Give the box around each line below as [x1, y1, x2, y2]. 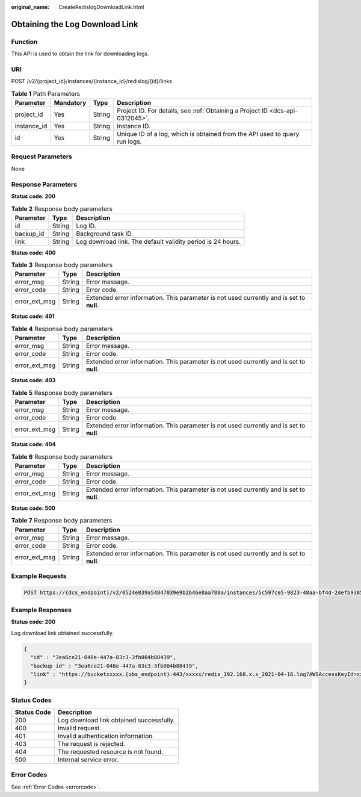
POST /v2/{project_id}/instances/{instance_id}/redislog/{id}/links [11, 78, 173, 85]
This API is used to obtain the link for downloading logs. [11, 50, 150, 57]
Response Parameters [11, 180, 78, 188]
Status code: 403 [11, 377, 56, 384]
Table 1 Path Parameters [11, 89, 81, 98]
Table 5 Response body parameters [11, 388, 113, 397]
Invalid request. [57, 724, 102, 733]
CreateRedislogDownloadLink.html [58, 4, 144, 10]
